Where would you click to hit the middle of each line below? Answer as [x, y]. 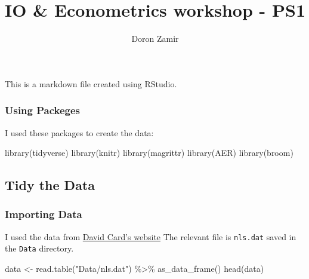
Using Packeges [43, 110]
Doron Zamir [155, 39]
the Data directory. [39, 248]
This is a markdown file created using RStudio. [91, 83]
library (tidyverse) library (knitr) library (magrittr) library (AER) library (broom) [149, 153]
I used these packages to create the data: [79, 132]
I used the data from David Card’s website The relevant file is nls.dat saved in [151, 236]
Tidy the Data [50, 185]
